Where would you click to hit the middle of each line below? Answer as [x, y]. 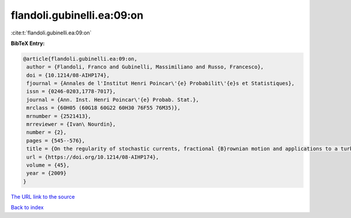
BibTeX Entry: [28, 43]
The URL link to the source [43, 196]
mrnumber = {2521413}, [59, 116]
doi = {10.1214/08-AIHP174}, [68, 75]
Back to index [27, 207]
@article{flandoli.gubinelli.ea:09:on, [80, 59]
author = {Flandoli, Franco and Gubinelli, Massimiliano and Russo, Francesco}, [145, 67]
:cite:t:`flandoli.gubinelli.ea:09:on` [51, 33]
